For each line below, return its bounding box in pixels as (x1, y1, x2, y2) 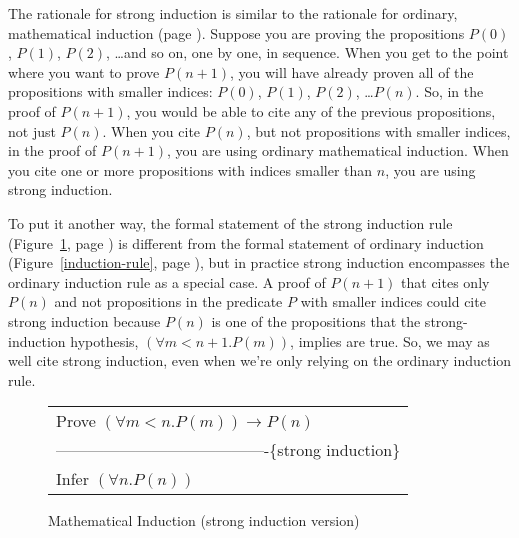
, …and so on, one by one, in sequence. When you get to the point (106, 42, 509, 63)
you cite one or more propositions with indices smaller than (8, 159, 373, 180)
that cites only (401, 271, 490, 292)
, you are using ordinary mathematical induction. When (167, 140, 509, 161)
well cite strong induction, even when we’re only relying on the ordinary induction (8, 350, 512, 371)
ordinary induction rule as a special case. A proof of (8, 271, 326, 292)
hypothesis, (70, 330, 139, 351)
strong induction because (8, 310, 161, 331)
